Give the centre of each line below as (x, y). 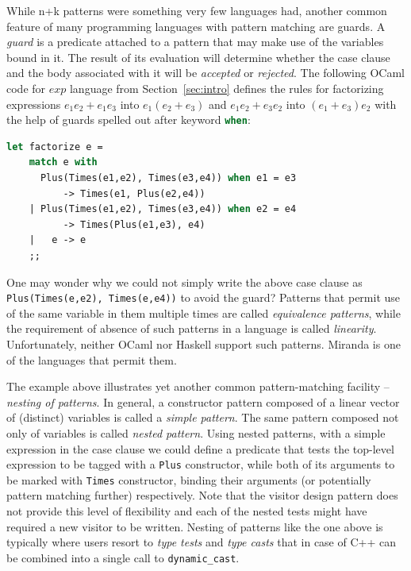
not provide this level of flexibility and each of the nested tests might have (187, 511)
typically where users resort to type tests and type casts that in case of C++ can (201, 542)
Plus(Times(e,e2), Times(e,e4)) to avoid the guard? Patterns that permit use (204, 297)
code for (26, 88)
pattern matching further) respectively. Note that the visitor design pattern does (202, 495)
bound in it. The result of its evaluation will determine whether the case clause (198, 57)
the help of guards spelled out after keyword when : (129, 120)
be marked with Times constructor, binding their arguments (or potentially (189, 479)
